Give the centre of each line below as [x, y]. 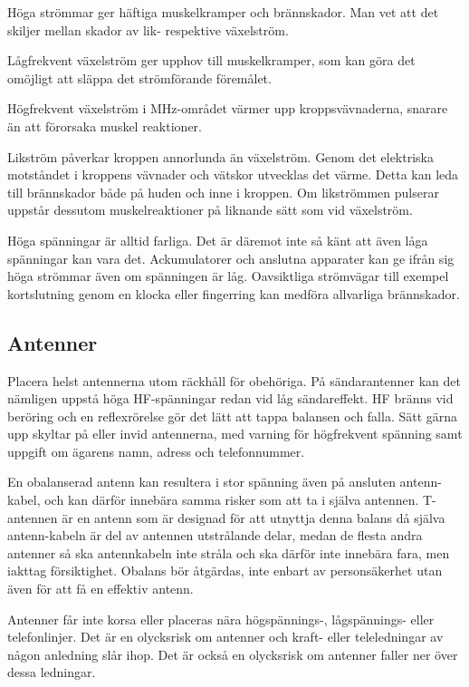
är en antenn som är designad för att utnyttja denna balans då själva [254, 517]
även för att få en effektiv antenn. [100, 589]
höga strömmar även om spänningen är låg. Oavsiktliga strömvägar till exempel [228, 276]
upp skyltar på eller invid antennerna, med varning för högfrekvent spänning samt [235, 434]
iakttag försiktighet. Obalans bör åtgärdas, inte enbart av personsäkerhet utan [225, 571]
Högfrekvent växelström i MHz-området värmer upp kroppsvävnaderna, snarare [228, 108]
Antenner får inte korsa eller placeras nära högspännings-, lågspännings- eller [221, 619]
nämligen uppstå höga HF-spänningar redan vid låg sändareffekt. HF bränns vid [230, 398]
